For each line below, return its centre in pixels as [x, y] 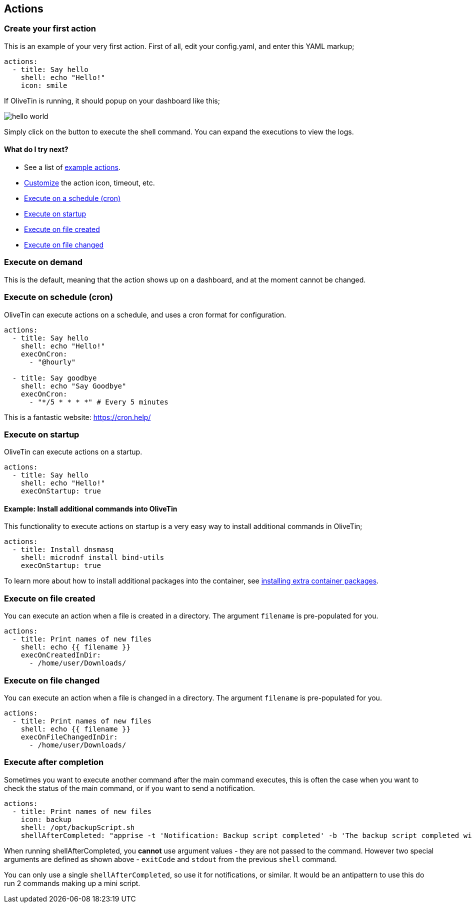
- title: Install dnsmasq [63, 550]
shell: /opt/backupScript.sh [78, 827]
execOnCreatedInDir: [61, 655]
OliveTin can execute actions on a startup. [73, 452]
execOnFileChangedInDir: [69, 737]
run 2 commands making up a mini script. [72, 883]
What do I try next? [36, 149]
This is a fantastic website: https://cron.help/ [77, 417]
